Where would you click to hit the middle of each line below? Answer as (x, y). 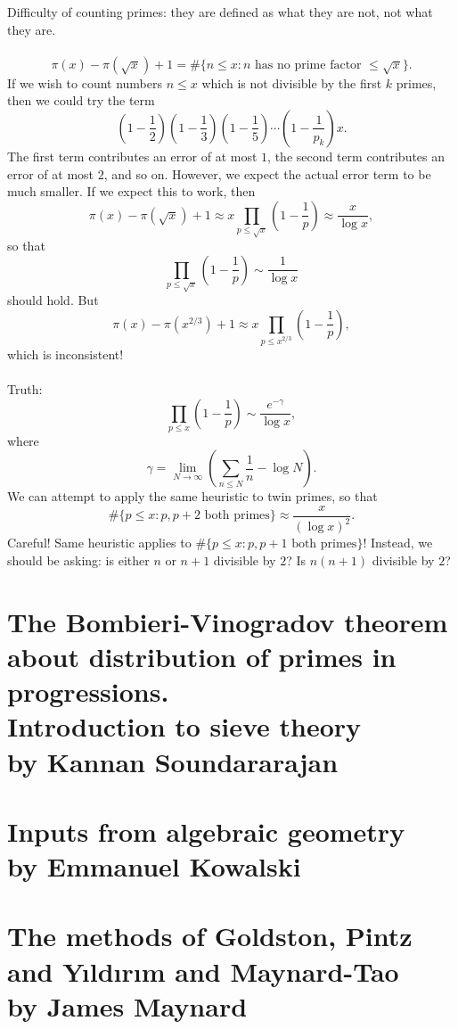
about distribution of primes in (202, 656)
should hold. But (53, 300)
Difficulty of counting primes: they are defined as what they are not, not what (220, 12)
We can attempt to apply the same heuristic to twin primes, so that (192, 496)
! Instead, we (398, 543)
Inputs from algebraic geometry (206, 831)
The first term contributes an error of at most (132, 156)
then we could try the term (81, 100)
